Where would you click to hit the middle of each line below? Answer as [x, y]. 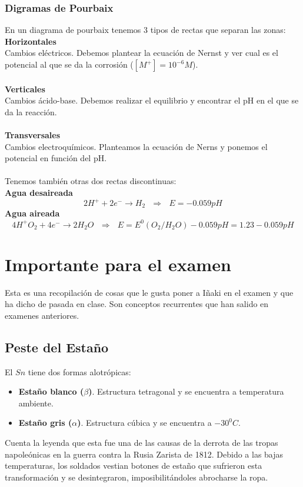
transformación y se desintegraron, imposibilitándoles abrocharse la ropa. [136, 477]
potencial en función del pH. [56, 158]
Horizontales [31, 41]
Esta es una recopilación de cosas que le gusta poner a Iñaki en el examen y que [149, 292]
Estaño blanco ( [51, 391]
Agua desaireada [39, 192]
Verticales [25, 89]
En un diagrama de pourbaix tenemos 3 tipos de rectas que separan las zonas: [145, 30]
